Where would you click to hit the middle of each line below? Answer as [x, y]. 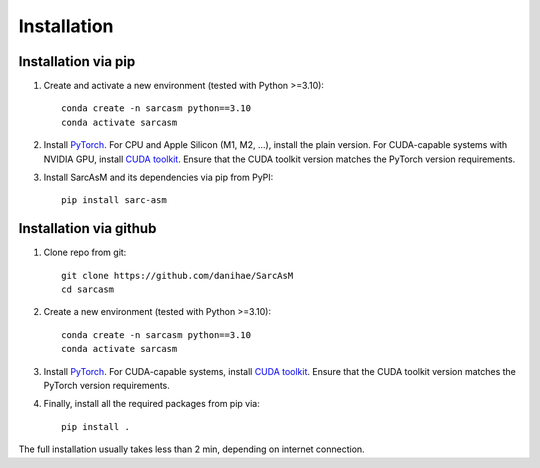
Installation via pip [77, 61]
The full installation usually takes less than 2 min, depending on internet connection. [191, 449]
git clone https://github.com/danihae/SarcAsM [177, 275]
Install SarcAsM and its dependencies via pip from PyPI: [158, 177]
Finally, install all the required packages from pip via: [151, 404]
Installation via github [87, 228]
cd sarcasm [88, 289]
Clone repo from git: [85, 252]
